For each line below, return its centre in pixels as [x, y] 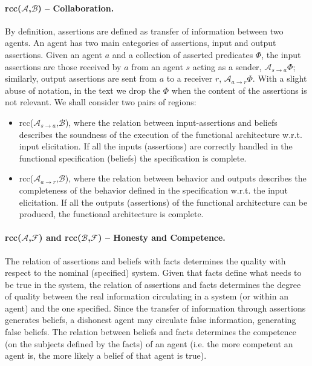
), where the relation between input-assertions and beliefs [171, 122]
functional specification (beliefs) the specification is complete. [133, 158]
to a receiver [190, 78]
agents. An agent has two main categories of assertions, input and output [141, 43]
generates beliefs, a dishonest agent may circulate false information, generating [151, 320]
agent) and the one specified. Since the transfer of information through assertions [155, 308]
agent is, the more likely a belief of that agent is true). [106, 355]
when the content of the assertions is [239, 90]
